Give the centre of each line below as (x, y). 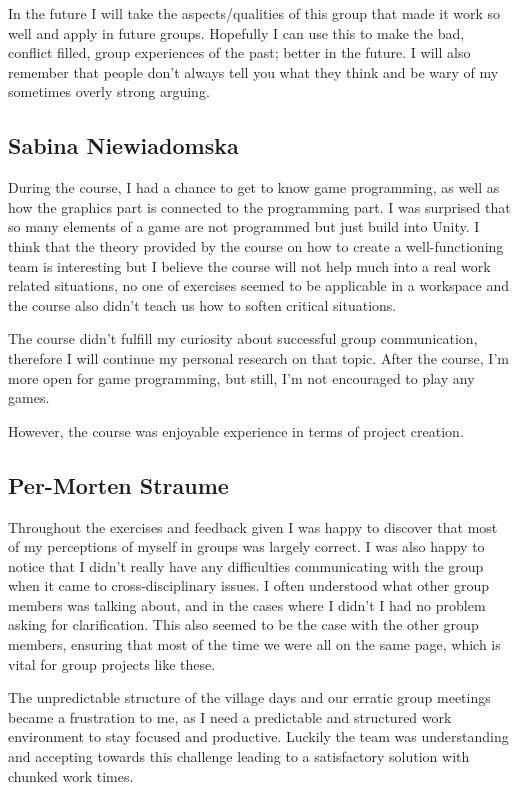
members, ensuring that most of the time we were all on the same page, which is (254, 644)
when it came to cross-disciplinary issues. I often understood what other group (249, 585)
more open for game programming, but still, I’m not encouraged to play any (241, 377)
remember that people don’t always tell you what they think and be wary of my (253, 71)
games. (29, 397)
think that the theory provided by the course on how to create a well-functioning (256, 245)
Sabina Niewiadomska (123, 145)
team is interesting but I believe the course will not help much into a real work (249, 265)
